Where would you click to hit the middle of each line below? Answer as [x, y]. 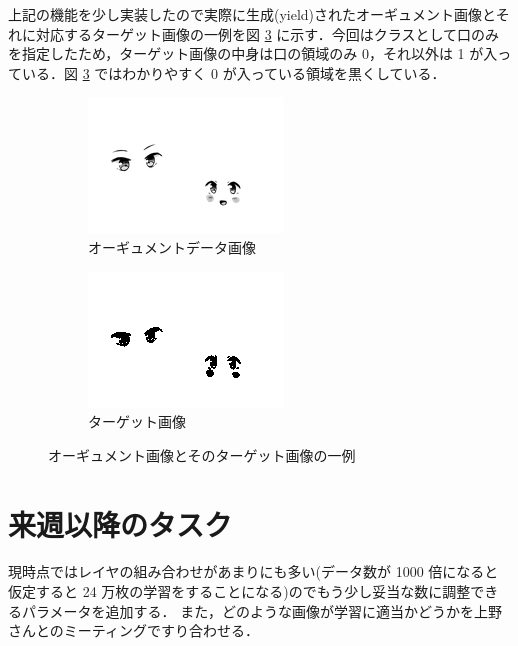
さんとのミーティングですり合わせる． [134, 630]
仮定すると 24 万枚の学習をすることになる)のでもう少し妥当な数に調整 [239, 591]
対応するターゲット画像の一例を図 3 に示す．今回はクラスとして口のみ [267, 33]
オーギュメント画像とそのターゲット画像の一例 [202, 454]
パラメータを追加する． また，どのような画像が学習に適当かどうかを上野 [261, 610]
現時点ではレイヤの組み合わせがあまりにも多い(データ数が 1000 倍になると [253, 571]
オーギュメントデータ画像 [172, 246]
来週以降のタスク [120, 523]
